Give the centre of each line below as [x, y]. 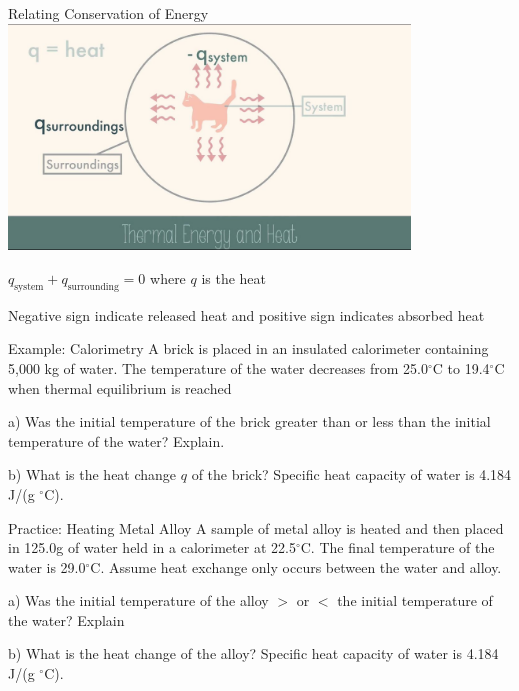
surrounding [93, 286]
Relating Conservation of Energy [108, 13]
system [29, 286]
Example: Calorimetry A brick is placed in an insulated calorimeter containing [248, 348]
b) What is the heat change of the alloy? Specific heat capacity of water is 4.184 [253, 653]
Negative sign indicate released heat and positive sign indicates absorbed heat [246, 314]
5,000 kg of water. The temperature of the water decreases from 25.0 [218, 367]
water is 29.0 [47, 566]
